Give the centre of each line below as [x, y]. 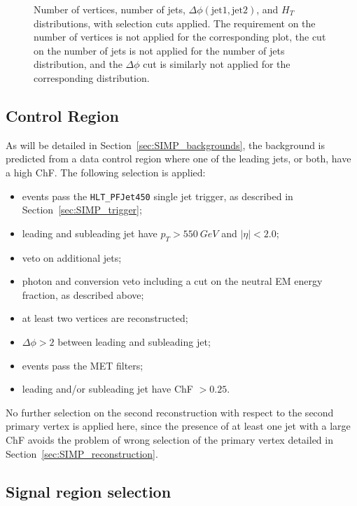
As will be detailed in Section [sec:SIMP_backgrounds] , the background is [166, 145]
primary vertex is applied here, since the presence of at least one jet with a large [178, 426]
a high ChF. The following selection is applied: [106, 172]
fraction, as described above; [83, 294]
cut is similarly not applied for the [217, 64]
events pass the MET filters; [83, 365]
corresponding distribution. [92, 77]
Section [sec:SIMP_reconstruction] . [82, 453]
